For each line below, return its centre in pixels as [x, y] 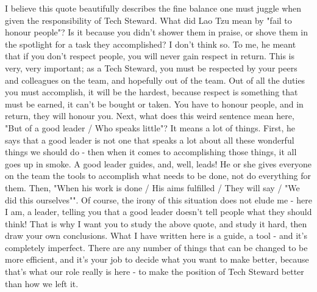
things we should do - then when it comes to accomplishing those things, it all [151, 152]
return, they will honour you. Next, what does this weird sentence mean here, [150, 116]
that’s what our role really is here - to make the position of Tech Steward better [155, 272]
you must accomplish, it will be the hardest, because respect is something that [151, 92]
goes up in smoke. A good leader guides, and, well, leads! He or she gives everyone [158, 163]
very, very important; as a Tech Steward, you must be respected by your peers [151, 68]
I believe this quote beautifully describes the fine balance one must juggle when [153, 8]
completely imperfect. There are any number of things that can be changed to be [156, 247]
